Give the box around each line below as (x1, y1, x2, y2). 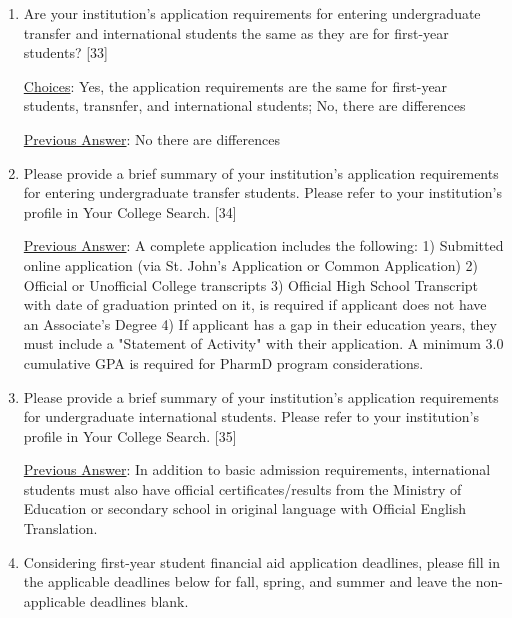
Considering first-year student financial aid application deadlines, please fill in (23, 551, 500, 572)
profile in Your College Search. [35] (23, 425, 237, 446)
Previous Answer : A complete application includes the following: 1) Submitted (23, 235, 504, 256)
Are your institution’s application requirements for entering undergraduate (23, 3, 481, 23)
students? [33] (23, 42, 108, 63)
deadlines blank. (89, 590, 189, 611)
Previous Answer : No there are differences (23, 128, 280, 149)
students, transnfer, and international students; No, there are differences (23, 95, 466, 116)
